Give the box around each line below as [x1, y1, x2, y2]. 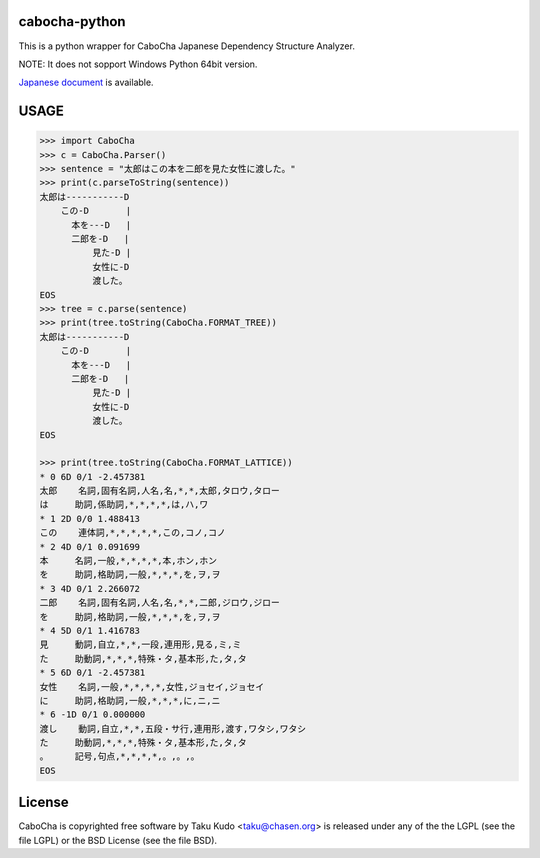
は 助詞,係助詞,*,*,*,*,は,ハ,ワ [39, 499, 209, 510]
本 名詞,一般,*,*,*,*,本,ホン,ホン [39, 555, 217, 567]
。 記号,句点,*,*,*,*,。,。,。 [39, 751, 200, 762]
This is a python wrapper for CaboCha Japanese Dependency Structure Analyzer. [18, 40, 355, 52]
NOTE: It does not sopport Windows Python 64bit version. [18, 58, 258, 70]
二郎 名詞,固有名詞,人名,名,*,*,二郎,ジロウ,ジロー [39, 597, 280, 609]
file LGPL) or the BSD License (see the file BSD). [18, 834, 218, 846]
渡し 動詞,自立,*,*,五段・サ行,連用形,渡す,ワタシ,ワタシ [39, 723, 307, 734]
